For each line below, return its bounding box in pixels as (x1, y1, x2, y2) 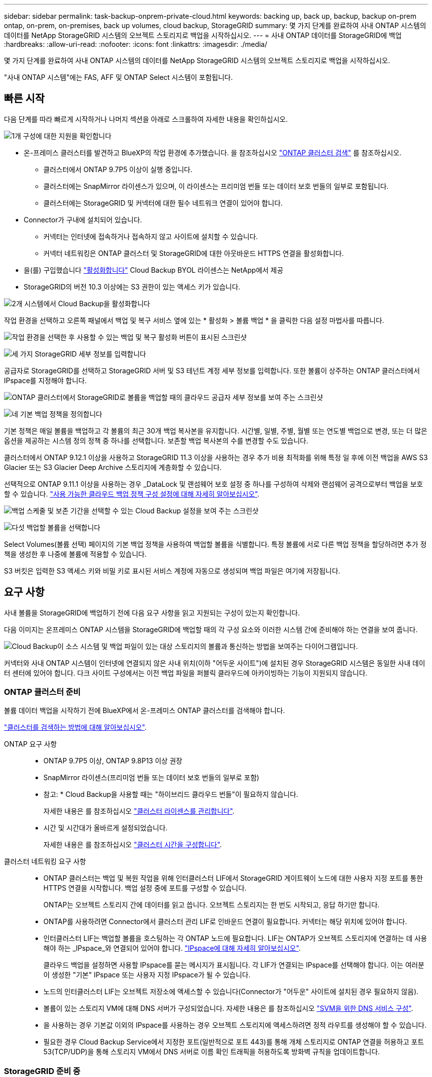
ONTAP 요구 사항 (4, 740, 57, 749)
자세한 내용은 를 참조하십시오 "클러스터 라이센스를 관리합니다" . (43, 807, 235, 816)
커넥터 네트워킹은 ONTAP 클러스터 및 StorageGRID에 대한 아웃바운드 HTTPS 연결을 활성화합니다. (43, 249, 344, 257)
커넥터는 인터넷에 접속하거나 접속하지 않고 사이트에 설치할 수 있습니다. (43, 232, 258, 241)
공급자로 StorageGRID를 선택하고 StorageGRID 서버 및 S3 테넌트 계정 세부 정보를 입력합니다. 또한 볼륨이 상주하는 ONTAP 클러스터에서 (4, 366, 420, 375)
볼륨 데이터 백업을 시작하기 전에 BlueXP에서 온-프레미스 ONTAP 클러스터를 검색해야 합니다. (4, 706, 285, 715)
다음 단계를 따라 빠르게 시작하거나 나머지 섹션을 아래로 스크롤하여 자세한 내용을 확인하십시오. (4, 114, 288, 123)
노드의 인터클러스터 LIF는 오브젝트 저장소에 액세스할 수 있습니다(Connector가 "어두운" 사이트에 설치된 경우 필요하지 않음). (43, 987, 419, 996)
